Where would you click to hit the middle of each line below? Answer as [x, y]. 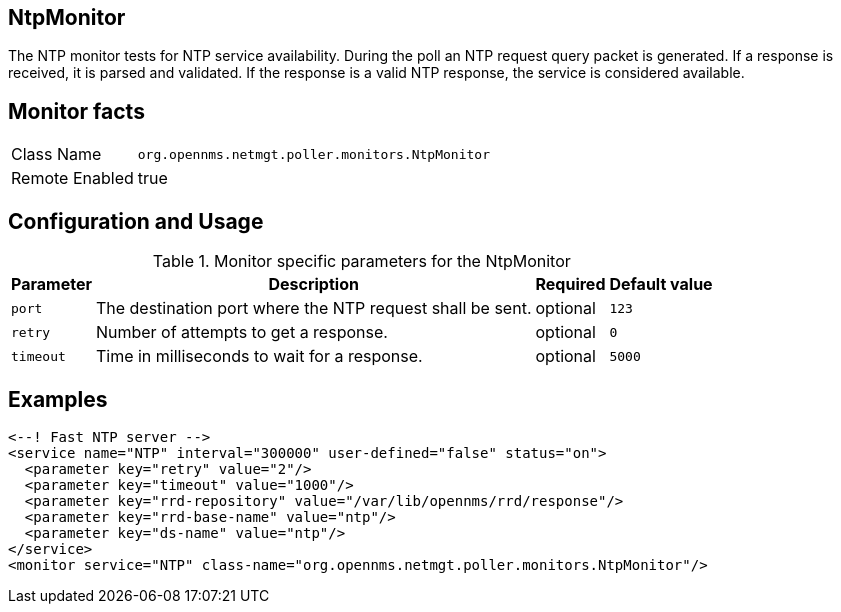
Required [570, 284]
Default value [661, 284]
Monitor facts [76, 111]
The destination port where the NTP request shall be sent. [313, 308]
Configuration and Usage [136, 221]
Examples [58, 399]
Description [313, 284]
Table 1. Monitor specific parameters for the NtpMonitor [361, 261]
